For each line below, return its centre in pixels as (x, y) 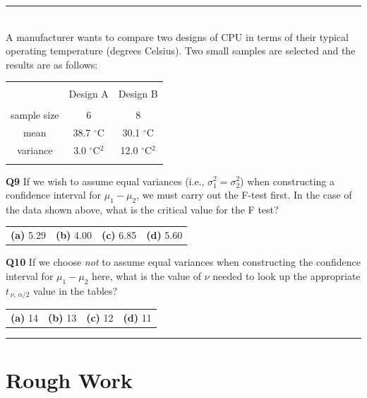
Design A (89, 94)
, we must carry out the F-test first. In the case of (244, 195)
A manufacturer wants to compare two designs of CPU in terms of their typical (177, 36)
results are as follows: (52, 64)
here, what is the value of (146, 275)
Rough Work (69, 380)
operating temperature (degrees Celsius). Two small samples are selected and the (181, 51)
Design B (138, 94)
